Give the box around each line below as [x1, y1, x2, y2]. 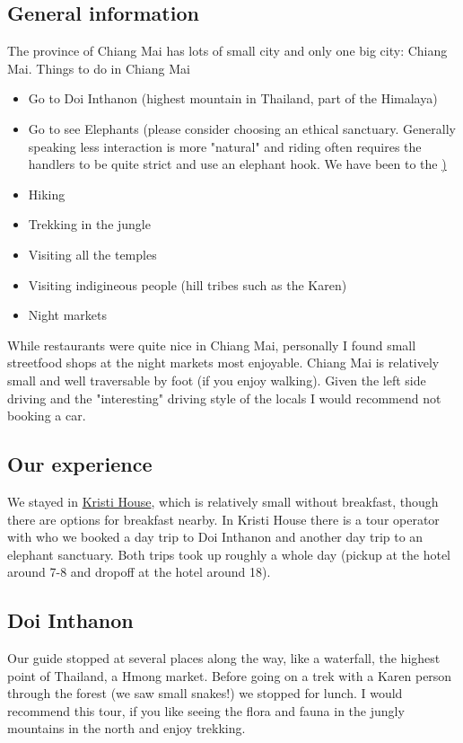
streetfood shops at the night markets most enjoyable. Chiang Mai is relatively [7, 353, 440, 372]
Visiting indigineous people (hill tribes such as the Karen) [28, 275, 347, 294]
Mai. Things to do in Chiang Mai [7, 58, 190, 77]
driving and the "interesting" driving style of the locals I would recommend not [7, 388, 441, 407]
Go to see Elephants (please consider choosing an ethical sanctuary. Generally [28, 119, 456, 137]
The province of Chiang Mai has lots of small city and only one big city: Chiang [7, 41, 448, 60]
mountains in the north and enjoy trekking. [7, 719, 246, 738]
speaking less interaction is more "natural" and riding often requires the [28, 137, 422, 155]
